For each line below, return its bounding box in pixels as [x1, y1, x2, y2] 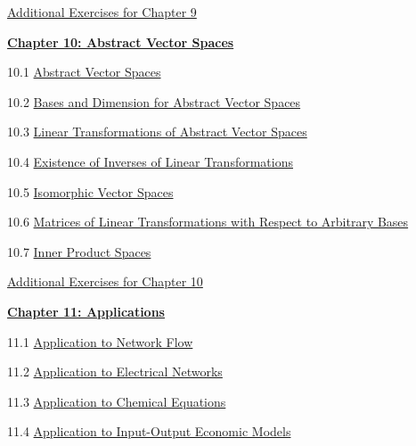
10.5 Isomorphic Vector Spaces [7, 182, 174, 201]
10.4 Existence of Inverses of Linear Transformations [7, 152, 293, 170]
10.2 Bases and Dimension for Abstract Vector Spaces [7, 92, 301, 111]
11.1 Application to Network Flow [7, 332, 193, 351]
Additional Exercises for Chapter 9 [7, 3, 197, 21]
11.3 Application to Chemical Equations [7, 392, 226, 410]
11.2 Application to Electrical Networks [7, 362, 223, 381]
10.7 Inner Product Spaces [7, 242, 151, 260]
